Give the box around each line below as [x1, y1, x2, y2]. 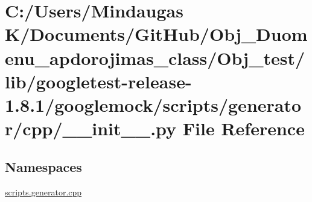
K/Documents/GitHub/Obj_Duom [5, 22, 308, 46]
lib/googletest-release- [5, 69, 192, 93]
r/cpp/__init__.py [5, 116, 177, 141]
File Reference [182, 116, 305, 141]
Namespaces [5, 157, 82, 176]
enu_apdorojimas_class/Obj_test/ [5, 45, 305, 70]
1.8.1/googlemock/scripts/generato [5, 92, 302, 117]
